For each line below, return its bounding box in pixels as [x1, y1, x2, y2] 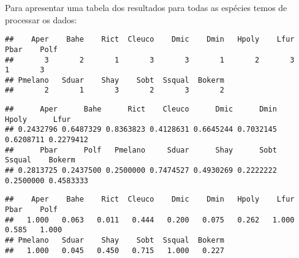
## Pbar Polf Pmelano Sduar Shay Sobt [5, 145, 277, 154]
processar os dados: [5, 13, 77, 26]
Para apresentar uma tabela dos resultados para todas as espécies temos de [5, 1, 287, 13]
